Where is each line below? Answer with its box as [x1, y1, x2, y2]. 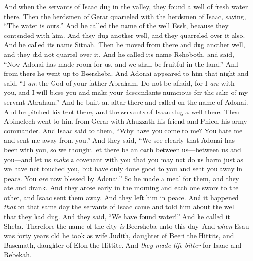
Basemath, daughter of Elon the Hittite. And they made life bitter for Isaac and [4, 240, 242, 250]
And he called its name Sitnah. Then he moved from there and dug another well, [4, 39, 245, 50]
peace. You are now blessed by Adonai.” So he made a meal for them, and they [4, 173, 239, 183]
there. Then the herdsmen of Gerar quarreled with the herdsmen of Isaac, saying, [4, 11, 246, 21]
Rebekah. [4, 249, 32, 260]
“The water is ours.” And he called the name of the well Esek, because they [4, 20, 229, 31]
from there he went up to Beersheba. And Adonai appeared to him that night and [4, 68, 249, 78]
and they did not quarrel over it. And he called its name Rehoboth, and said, [4, 49, 235, 59]
